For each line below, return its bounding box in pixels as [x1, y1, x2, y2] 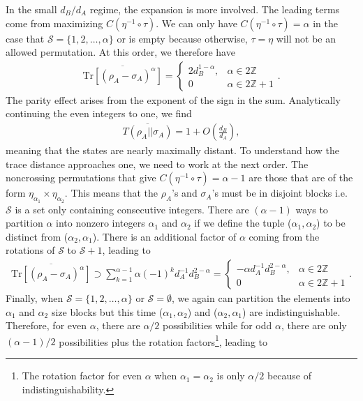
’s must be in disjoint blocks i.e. [212, 186, 348, 200]
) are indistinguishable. [242, 304, 341, 319]
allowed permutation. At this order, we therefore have [6, 45, 235, 59]
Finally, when [6, 291, 64, 305]
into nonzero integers [56, 215, 145, 230]
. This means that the [64, 186, 158, 200]
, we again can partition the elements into [171, 291, 350, 305]
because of [267, 368, 312, 383]
